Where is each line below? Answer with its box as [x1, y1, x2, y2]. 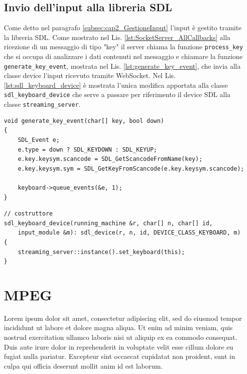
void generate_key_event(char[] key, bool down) [4, 117, 164, 124]
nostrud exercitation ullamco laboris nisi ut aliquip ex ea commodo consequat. [4, 332, 237, 342]
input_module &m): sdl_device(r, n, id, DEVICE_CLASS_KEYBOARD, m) [18, 229, 241, 236]
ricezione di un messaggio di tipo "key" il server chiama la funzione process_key [4, 41, 243, 52]
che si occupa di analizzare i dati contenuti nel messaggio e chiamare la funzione [4, 51, 243, 61]
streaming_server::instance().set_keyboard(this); [18, 248, 185, 256]
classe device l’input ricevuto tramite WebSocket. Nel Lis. [4, 70, 176, 80]
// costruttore [4, 210, 53, 217]
